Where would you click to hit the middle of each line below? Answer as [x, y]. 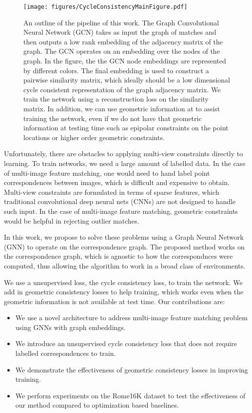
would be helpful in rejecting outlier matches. [72, 220]
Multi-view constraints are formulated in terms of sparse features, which [112, 192]
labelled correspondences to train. [66, 353]
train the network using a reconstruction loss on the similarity [116, 99]
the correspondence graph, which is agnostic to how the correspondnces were [118, 256]
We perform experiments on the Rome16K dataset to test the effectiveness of [130, 395]
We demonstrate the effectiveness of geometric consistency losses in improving [132, 369]
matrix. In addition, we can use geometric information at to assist [122, 108]
